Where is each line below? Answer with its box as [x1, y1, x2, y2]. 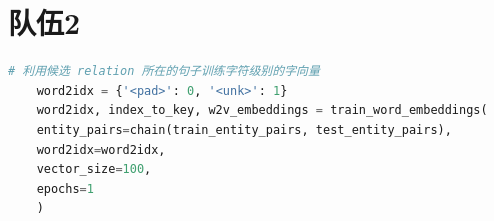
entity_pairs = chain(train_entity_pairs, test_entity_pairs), [36, 122, 452, 137]
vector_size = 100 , [36, 162, 152, 177]
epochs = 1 [36, 181, 94, 196]
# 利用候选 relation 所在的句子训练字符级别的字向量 [8, 64, 320, 79]
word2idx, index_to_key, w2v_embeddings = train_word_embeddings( [36, 103, 488, 118]
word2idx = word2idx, [36, 142, 166, 157]
